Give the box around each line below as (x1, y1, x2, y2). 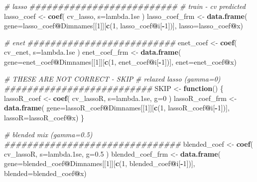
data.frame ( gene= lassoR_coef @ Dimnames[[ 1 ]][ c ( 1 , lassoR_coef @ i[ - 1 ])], (4, 102, 230, 113)
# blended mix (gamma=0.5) (4, 129, 93, 139)
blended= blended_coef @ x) (4, 168, 87, 178)
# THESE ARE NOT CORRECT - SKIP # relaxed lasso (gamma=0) (4, 73, 221, 84)
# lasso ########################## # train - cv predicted (4, 1, 246, 11)
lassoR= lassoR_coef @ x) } (4, 112, 84, 122)
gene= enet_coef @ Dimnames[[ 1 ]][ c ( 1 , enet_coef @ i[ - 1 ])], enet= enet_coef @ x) (4, 56, 237, 67)
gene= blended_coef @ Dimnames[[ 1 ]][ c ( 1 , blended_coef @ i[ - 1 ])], (4, 158, 195, 169)
